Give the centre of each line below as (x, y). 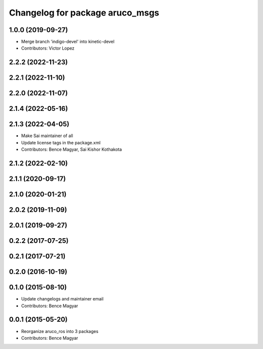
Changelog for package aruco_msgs (84, 13)
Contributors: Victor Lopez (48, 48)
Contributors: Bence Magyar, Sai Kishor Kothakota (72, 149)
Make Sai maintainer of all (47, 136)
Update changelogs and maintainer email (62, 299)
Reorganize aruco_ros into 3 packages (60, 331)
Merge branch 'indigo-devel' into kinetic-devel (68, 42)
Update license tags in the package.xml (61, 142)
